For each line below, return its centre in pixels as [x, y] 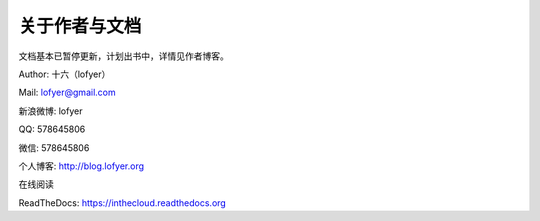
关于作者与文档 [80, 26]
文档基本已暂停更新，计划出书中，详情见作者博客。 [123, 56]
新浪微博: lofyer [50, 111]
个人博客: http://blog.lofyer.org [81, 166]
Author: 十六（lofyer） [64, 74]
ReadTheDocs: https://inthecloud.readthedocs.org [122, 202]
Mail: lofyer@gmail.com [67, 92]
